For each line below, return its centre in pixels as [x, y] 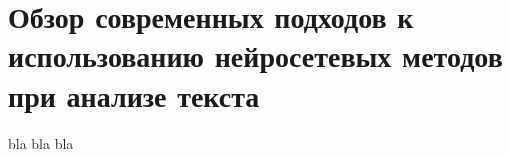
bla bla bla [41, 142]
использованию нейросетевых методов [255, 55]
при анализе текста [134, 94]
